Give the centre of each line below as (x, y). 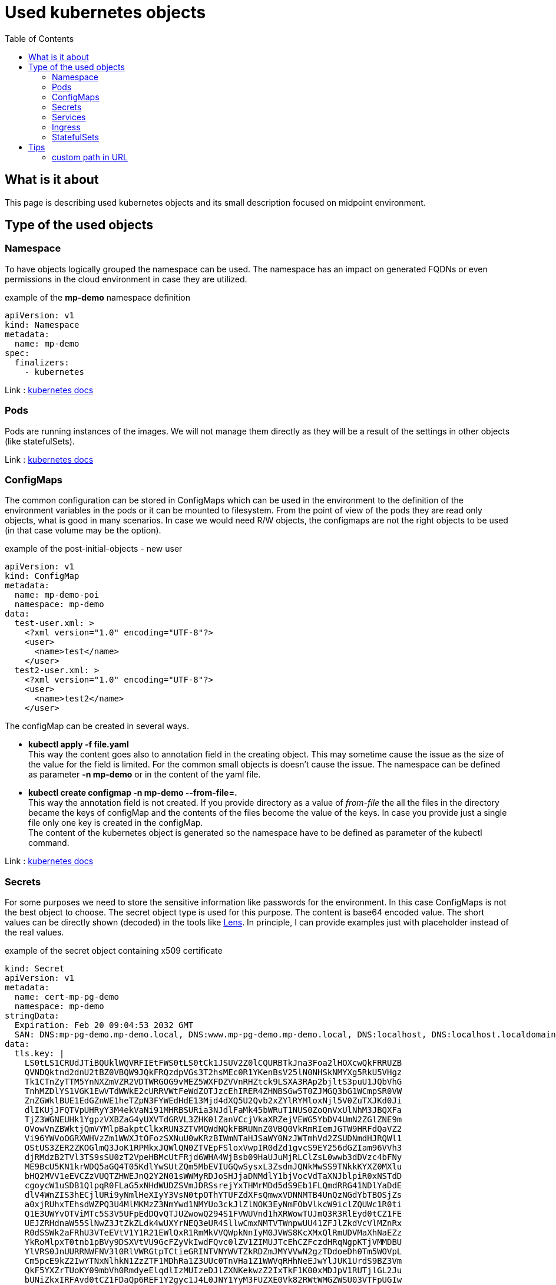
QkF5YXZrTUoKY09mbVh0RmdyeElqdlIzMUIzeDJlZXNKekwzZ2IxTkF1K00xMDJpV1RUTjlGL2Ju (213, 1271)
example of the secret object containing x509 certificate (114, 951)
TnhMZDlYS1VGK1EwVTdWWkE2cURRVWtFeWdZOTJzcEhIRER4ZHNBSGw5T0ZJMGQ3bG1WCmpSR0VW (213, 1091)
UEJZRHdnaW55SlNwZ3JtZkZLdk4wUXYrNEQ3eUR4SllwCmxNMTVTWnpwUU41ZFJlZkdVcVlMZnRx (213, 1223)
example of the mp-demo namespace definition (98, 297)
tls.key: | (39, 1054)
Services (69, 117)
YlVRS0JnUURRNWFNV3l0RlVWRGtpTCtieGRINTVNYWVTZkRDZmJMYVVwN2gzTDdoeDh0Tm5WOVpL (213, 1252)
